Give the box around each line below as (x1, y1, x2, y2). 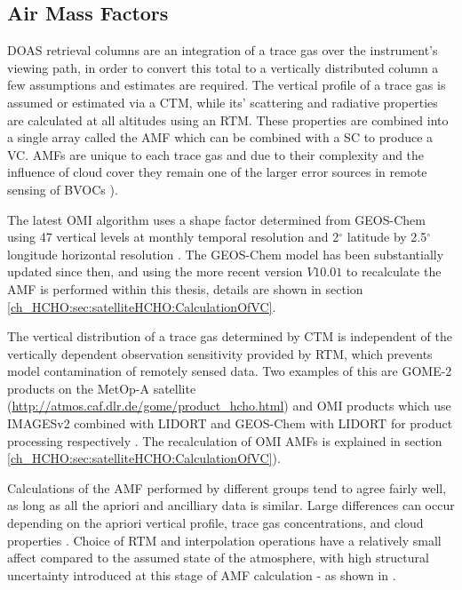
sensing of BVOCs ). (7, 179, 118, 198)
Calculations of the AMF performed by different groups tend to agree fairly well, (7, 478, 447, 497)
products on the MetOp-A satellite (7, 379, 196, 397)
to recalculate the (346, 262, 442, 281)
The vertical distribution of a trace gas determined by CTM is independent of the (7, 327, 452, 346)
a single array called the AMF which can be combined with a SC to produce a (7, 128, 434, 147)
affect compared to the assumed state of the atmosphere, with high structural (7, 548, 429, 567)
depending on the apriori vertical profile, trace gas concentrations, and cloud (7, 514, 424, 532)
